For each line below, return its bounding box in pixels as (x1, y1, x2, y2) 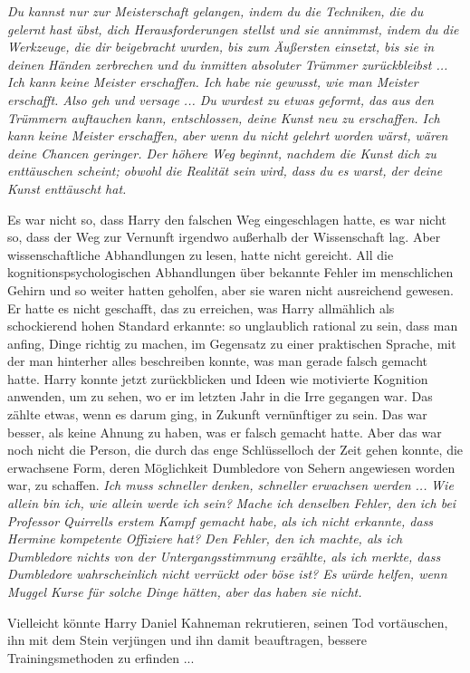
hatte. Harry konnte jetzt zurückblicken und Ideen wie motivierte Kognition (7, 369, 428, 388)
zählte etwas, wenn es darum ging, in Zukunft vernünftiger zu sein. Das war (7, 405, 427, 424)
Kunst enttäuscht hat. (7, 178, 127, 197)
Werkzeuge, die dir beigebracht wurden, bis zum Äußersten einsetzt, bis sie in (7, 37, 435, 56)
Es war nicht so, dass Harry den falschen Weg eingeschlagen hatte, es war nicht (7, 209, 446, 228)
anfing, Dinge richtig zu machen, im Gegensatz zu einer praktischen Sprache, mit (7, 333, 456, 352)
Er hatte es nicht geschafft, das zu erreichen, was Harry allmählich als (7, 298, 395, 317)
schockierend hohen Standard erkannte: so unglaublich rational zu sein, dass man (7, 316, 458, 335)
